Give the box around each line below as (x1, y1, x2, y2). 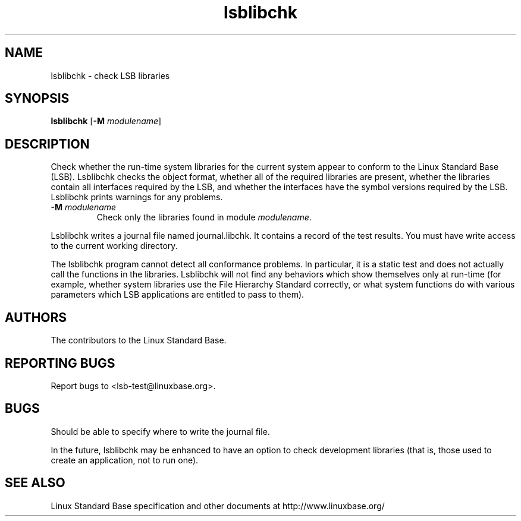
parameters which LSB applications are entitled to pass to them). (51, 289, 305, 300)
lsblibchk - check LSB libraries (51, 70, 170, 81)
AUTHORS (5, 310, 67, 325)
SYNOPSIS (5, 91, 70, 106)
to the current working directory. (51, 241, 178, 251)
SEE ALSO (5, 475, 65, 491)
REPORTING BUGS (5, 355, 115, 371)
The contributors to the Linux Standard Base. (51, 335, 227, 346)
